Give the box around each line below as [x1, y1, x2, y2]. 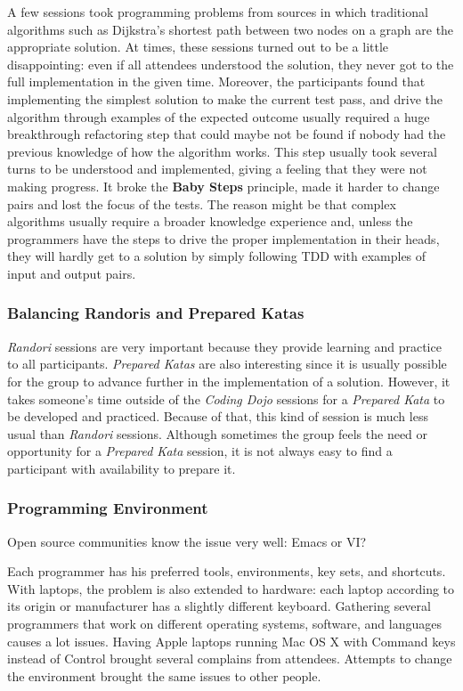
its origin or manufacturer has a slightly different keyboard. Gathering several [7, 597, 431, 615]
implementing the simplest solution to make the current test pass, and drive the [7, 89, 443, 108]
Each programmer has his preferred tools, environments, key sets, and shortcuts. [7, 562, 446, 581]
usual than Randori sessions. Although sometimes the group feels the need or [7, 424, 428, 443]
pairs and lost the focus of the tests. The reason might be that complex [7, 194, 396, 213]
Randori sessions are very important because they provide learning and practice [7, 337, 442, 355]
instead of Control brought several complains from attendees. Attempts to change [7, 649, 452, 668]
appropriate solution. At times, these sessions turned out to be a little [7, 37, 389, 56]
